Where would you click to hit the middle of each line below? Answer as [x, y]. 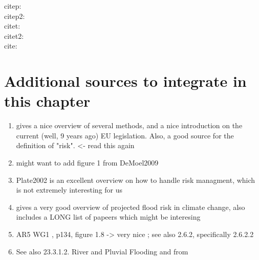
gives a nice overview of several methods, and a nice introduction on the [129, 125]
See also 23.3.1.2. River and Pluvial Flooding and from [102, 251]
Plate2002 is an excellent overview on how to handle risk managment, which [136, 180]
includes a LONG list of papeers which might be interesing [108, 217]
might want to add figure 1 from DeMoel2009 [87, 163]
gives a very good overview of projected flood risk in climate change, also [131, 207]
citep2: [15, 16]
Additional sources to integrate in [125, 81]
